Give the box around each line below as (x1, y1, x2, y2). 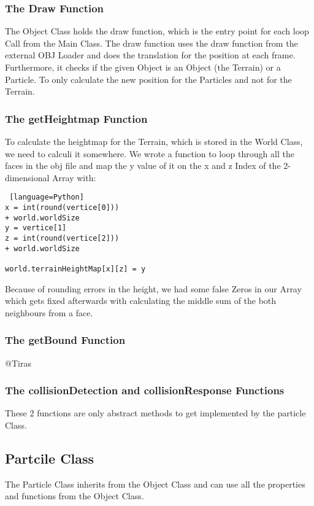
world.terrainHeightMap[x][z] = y (5, 264, 146, 273)
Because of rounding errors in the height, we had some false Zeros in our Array (5, 282, 302, 295)
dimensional (5, 171, 50, 184)
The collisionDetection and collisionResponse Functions (5, 383, 285, 398)
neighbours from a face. (5, 306, 93, 319)
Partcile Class (5, 449, 94, 468)
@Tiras (5, 356, 31, 369)
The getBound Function (5, 332, 126, 348)
